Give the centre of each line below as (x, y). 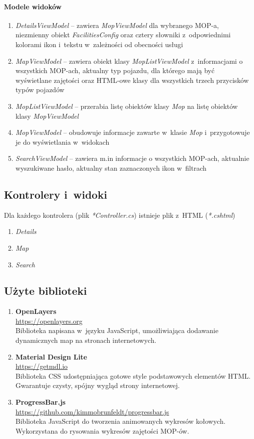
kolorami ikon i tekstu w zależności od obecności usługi (99, 44)
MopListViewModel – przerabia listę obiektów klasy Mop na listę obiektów (127, 106)
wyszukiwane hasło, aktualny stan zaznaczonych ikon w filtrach (111, 168)
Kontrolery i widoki (56, 194)
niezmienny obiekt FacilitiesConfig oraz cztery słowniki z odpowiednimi (123, 35)
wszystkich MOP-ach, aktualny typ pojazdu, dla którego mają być (115, 70)
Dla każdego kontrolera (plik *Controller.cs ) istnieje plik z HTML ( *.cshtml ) (120, 215)
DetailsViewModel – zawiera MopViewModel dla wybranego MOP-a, (117, 25)
